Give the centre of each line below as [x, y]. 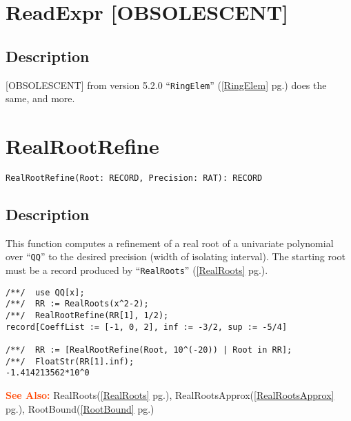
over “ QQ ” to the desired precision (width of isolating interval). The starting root [175, 256]
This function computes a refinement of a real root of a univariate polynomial [170, 243]
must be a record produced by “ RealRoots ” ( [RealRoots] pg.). [137, 270]
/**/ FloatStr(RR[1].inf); [70, 361]
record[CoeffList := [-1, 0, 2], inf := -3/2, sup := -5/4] [147, 327]
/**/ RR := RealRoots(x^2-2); [77, 304]
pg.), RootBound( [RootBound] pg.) [80, 408]
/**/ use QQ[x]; [45, 292]
